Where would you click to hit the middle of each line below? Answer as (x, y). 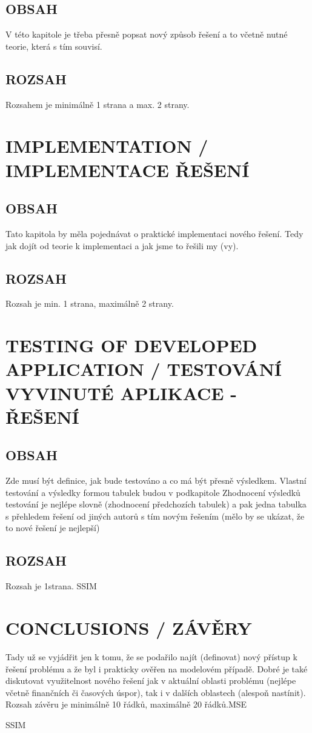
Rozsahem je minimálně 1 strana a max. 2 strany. (98, 104)
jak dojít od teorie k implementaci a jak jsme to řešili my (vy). (122, 245)
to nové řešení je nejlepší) (53, 528)
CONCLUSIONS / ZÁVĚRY (129, 628)
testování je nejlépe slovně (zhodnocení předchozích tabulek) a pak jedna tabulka (156, 504)
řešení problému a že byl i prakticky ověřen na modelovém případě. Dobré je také (157, 668)
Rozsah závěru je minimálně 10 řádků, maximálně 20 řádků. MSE (126, 704)
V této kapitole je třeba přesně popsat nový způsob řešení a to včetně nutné (147, 34)
